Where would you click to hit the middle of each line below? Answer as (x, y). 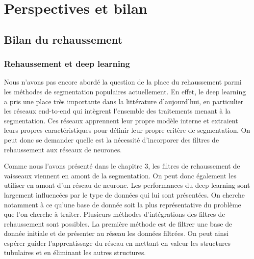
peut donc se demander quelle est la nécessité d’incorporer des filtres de (112, 139)
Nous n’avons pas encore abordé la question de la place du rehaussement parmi (123, 82)
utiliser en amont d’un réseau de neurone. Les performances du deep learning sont (127, 185)
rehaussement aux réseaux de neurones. (63, 149)
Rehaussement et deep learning (67, 64)
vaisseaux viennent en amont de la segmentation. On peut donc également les (120, 175)
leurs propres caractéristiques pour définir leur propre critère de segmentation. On (127, 130)
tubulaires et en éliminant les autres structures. (75, 252)
